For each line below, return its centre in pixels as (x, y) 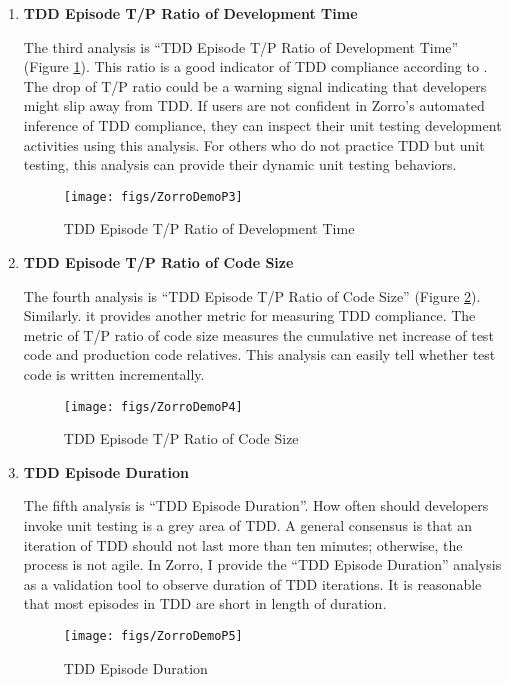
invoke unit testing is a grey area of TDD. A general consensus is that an (247, 525)
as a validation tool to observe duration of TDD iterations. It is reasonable (252, 583)
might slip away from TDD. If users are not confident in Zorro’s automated (254, 105)
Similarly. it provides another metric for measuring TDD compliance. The (249, 315)
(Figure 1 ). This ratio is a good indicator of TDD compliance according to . (255, 66)
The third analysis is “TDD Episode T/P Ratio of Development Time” (241, 46)
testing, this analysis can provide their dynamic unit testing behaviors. (240, 164)
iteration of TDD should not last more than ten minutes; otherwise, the (243, 544)
